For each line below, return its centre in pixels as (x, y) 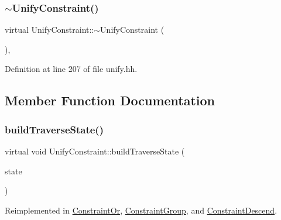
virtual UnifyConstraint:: (49, 30)
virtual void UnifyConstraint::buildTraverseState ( (95, 151)
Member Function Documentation (110, 100)
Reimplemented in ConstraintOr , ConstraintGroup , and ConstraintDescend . (141, 210)
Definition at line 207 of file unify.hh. (71, 69)
